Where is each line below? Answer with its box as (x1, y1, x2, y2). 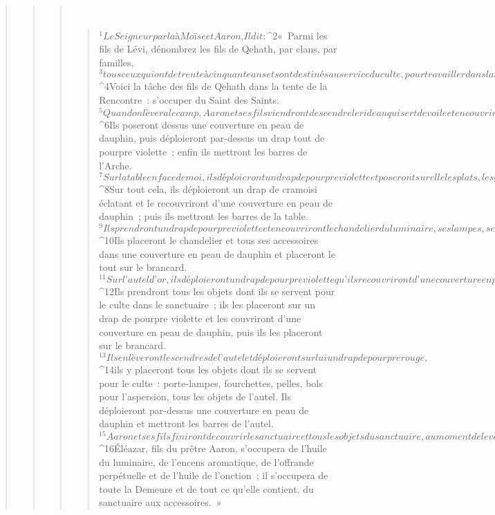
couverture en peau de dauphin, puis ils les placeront (99, 324, 323, 339)
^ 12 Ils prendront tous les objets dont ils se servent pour (99, 283, 335, 298)
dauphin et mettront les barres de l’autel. (99, 416, 274, 431)
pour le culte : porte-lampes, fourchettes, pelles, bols (99, 375, 323, 390)
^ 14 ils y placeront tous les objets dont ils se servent (99, 362, 317, 376)
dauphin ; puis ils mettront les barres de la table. (99, 209, 308, 223)
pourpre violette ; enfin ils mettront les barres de (99, 144, 308, 158)
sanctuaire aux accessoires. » (99, 495, 222, 509)
